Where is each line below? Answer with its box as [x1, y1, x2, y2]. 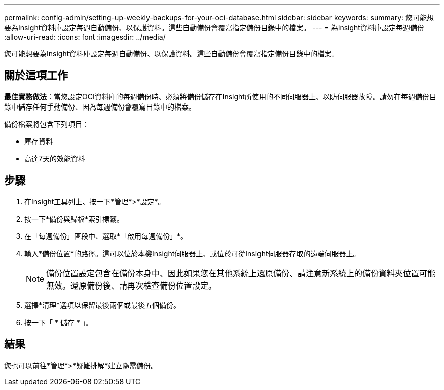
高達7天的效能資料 [24, 154, 85, 163]
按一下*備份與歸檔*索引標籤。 [24, 214, 124, 223]
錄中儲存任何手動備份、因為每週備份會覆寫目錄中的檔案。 [4, 102, 196, 111]
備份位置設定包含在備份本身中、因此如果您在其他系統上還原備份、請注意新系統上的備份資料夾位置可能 [46, 268, 436, 278]
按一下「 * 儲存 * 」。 [24, 317, 93, 327]
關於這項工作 [4, 69, 68, 82]
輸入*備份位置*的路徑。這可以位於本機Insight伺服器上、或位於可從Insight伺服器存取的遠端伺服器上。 [24, 249, 360, 258]
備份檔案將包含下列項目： [4, 119, 89, 128]
